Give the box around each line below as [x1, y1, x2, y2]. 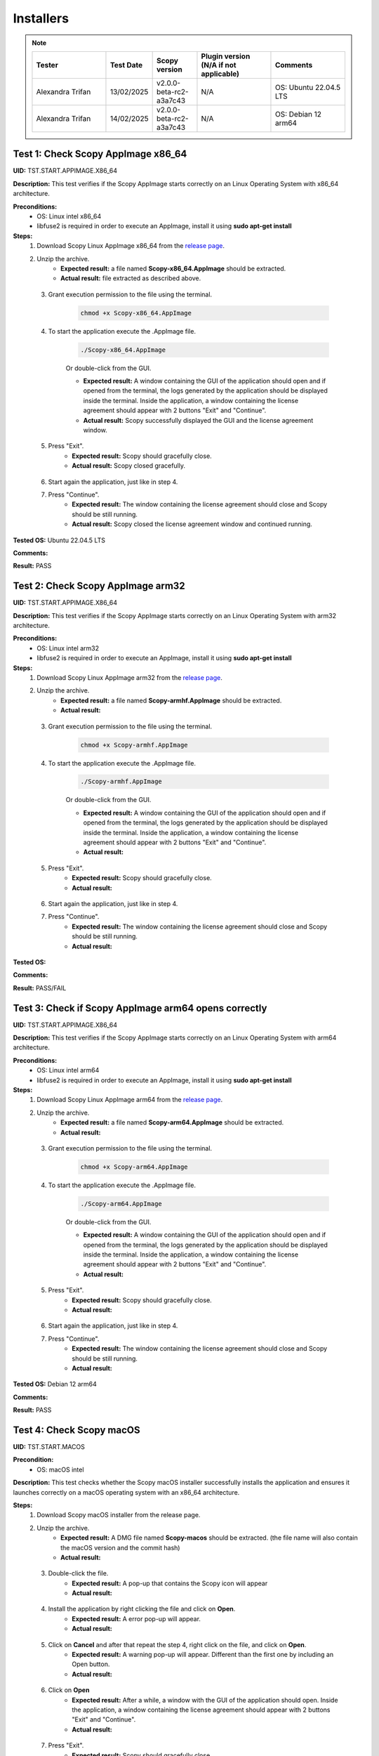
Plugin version [201, 51, 251, 61]
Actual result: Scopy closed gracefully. [72, 461, 186, 470]
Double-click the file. [48, 1569, 109, 1578]
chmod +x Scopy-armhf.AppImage [80, 741, 189, 749]
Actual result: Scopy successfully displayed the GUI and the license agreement [83, 416, 314, 424]
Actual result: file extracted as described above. [60, 274, 201, 282]
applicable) [201, 69, 240, 79]
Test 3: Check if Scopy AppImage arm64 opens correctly [13, 1002, 267, 1014]
